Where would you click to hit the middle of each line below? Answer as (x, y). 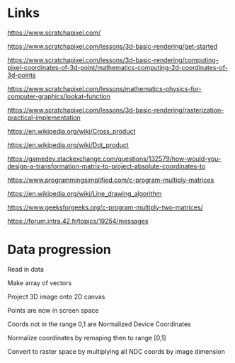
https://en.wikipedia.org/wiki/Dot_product (68, 145)
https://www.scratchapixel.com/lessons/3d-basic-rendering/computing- (113, 60)
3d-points (22, 75)
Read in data (26, 269)
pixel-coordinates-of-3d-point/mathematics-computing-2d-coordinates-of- (117, 67)
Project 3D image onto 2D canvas (56, 296)
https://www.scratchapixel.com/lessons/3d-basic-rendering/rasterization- (116, 110)
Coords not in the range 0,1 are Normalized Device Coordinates (99, 324)
